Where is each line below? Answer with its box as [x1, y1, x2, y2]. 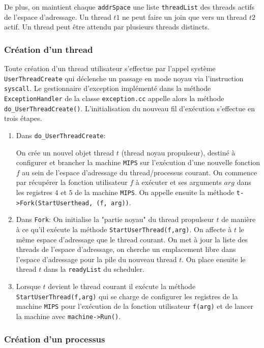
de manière [221, 214, 256, 225]
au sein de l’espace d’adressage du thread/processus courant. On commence [22, 167, 257, 177]
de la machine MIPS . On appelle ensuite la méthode [75, 186, 234, 197]
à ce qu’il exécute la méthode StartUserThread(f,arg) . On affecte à [16, 224, 232, 234]
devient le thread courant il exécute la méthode [48, 281, 196, 292]
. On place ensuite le [182, 254, 246, 264]
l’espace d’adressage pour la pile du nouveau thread [16, 254, 177, 264]
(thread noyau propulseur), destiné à [121, 147, 236, 157]
